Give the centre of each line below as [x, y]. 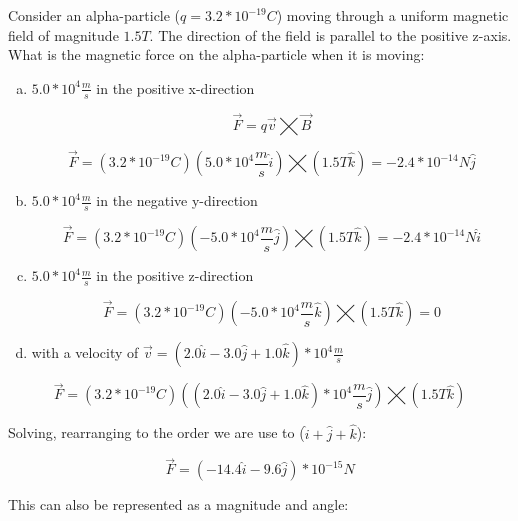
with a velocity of [85, 352]
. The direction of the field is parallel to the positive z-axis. [330, 34]
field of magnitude [63, 34]
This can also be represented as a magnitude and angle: [178, 504]
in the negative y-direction [177, 200]
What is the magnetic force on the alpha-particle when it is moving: [216, 54]
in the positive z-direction [175, 275]
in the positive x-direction [175, 87]
